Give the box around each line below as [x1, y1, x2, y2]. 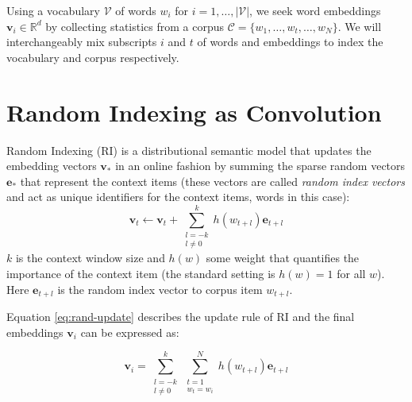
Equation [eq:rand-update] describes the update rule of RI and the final [6, 308, 355, 325]
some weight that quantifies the [206, 249, 360, 266]
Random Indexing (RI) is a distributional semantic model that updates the [6, 141, 372, 158]
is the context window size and [15, 249, 165, 266]
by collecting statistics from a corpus [45, 17, 225, 34]
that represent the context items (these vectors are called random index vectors [20, 172, 405, 189]
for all [337, 265, 366, 282]
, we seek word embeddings [249, 2, 381, 18]
